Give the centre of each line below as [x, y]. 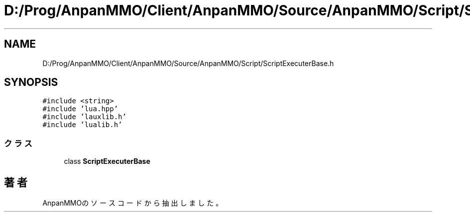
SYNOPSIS [31, 82]
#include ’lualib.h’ [82, 125]
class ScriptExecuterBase [107, 161]
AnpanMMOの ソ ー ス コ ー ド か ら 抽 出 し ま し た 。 [133, 203]
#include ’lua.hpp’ [80, 109]
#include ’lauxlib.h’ [84, 117]
